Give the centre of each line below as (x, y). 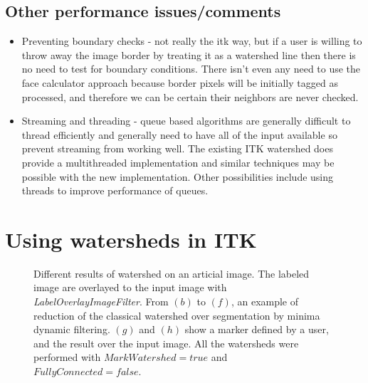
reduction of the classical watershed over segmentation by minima (177, 315)
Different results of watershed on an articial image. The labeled (172, 273)
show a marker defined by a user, (257, 329)
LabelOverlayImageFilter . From (101, 301)
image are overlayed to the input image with (130, 287)
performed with (67, 357)
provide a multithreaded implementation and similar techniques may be (178, 162)
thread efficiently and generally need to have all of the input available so (179, 134)
